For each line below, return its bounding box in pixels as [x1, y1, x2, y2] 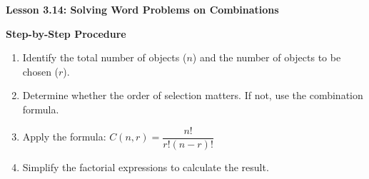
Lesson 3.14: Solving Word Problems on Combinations [6, 2, 279, 16]
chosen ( [22, 63, 59, 78]
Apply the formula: [22, 129, 106, 144]
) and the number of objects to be [192, 50, 341, 65]
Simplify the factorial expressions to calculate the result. [22, 159, 269, 174]
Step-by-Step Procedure [6, 26, 126, 41]
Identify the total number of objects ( [22, 50, 187, 65]
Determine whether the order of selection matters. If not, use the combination [22, 88, 363, 103]
